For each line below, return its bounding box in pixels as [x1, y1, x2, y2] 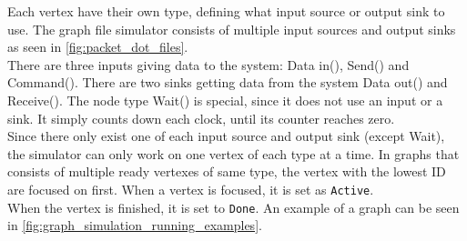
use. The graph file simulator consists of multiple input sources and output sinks [7, 19, 456, 38]
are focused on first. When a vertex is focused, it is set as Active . [7, 179, 374, 198]
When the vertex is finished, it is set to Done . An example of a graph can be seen [7, 197, 460, 216]
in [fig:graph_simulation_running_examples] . [7, 216, 262, 235]
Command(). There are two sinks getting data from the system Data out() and [7, 73, 448, 92]
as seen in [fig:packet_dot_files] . [7, 37, 188, 56]
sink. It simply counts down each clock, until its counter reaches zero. [7, 108, 395, 127]
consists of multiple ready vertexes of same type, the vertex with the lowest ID [7, 162, 446, 181]
